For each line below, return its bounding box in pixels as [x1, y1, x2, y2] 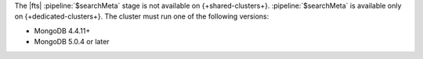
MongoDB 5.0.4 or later [34, 37, 110, 47]
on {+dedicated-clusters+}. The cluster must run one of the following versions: [14, 12, 269, 21]
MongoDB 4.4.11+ [34, 26, 91, 35]
